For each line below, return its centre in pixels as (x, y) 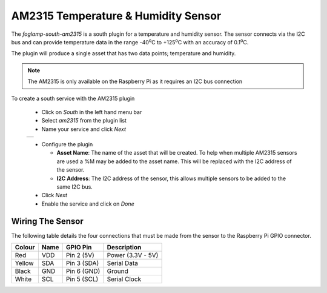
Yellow (24, 263)
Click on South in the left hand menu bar (92, 112)
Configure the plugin (67, 144)
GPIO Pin (79, 248)
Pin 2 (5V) (80, 255)
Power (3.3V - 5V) (133, 255)
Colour (25, 248)
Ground (117, 271)
